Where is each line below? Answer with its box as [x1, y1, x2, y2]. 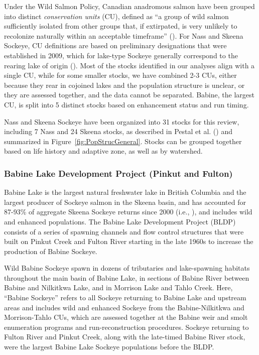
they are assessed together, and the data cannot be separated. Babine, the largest [4, 89, 254, 100]
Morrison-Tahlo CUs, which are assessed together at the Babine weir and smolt [4, 312, 248, 322]
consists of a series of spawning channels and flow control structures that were [4, 226, 244, 236]
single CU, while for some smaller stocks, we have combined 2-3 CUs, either [4, 70, 237, 80]
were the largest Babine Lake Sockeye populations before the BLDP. [4, 341, 214, 352]
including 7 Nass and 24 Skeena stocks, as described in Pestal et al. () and [4, 126, 232, 137]
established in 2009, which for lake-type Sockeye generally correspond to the [4, 50, 238, 60]
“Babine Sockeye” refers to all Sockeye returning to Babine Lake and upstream [4, 292, 246, 303]
